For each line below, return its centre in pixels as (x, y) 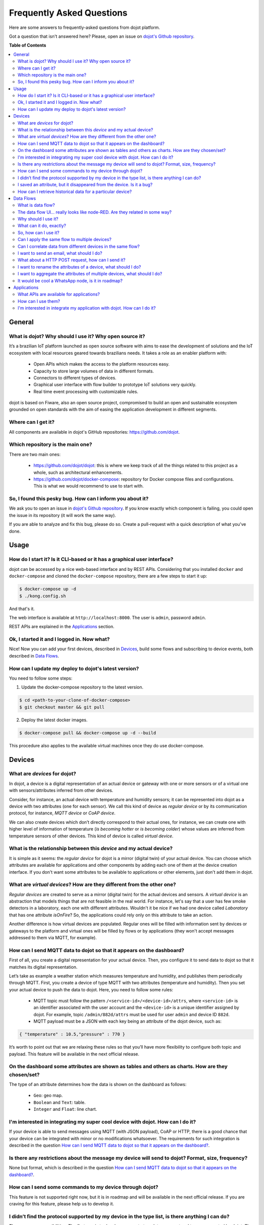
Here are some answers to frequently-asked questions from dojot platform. (85, 27)
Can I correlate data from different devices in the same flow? (79, 246)
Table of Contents (28, 45)
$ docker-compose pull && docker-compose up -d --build (88, 733)
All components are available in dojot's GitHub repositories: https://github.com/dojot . (94, 432)
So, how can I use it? (39, 232)
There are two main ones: (35, 454)
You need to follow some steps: (41, 678)
